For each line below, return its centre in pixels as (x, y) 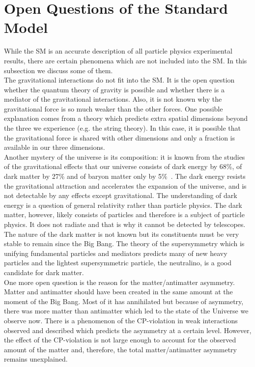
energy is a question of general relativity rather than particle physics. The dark (123, 205)
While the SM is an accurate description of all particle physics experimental (118, 51)
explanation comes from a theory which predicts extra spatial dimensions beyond (126, 118)
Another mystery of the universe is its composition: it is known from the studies (125, 156)
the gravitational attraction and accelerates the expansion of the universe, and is (125, 185)
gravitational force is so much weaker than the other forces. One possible (113, 108)
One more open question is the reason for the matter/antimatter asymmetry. (119, 282)
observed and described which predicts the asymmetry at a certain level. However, (128, 330)
